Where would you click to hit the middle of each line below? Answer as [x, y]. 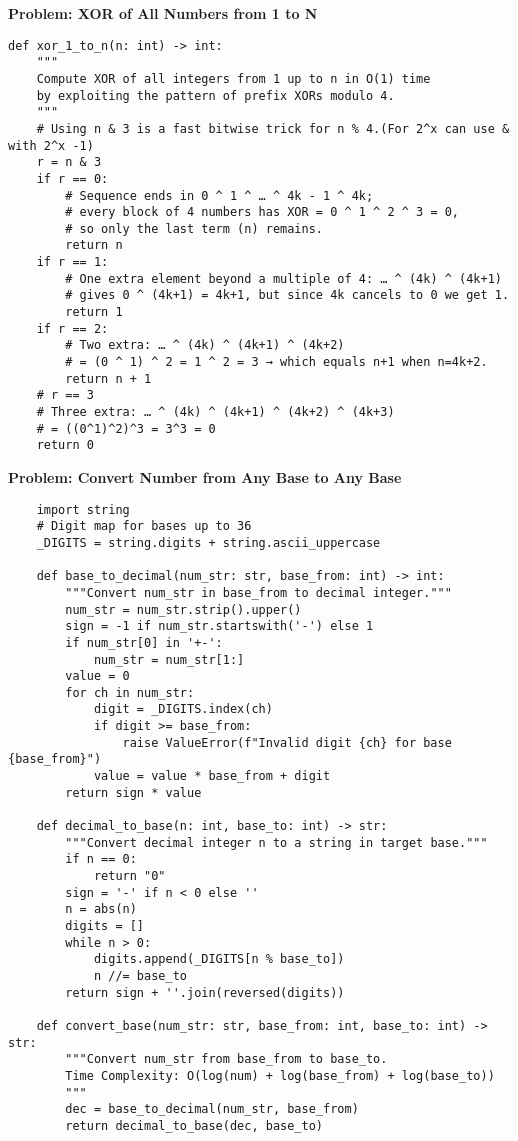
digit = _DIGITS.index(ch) [183, 709]
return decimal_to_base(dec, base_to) [194, 1125]
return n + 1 [108, 378]
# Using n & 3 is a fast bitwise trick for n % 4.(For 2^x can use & [273, 128]
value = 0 [97, 676]
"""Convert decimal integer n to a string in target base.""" [276, 842]
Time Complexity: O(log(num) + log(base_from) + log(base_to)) [280, 1075]
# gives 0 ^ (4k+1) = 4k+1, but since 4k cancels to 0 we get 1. [287, 295]
